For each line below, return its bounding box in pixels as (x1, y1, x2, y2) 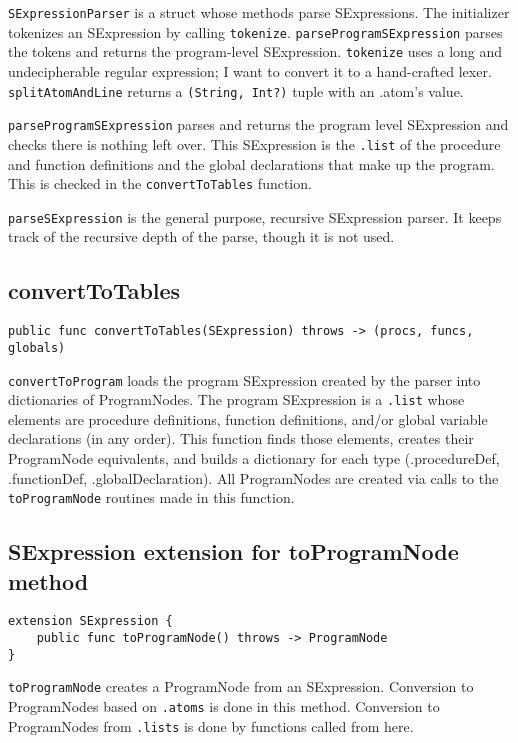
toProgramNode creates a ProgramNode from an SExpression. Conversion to (8, 676, 474, 697)
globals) (8, 340, 66, 355)
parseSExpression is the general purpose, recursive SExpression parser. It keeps (8, 206, 502, 227)
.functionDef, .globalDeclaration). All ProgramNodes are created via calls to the (8, 467, 499, 488)
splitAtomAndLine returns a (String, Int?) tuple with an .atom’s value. (8, 80, 464, 101)
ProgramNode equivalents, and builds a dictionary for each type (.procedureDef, (8, 448, 500, 469)
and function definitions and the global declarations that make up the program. (8, 153, 495, 174)
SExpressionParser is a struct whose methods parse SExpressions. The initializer (8, 2, 510, 22)
